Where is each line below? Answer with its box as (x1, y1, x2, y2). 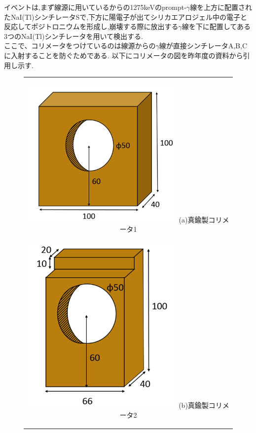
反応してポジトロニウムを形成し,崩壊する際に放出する (4, 21, 179, 32)
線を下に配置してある (182, 21, 251, 32)
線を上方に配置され (190, 2, 253, 12)
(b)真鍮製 (179, 400, 209, 410)
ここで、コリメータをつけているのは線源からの (4, 40, 156, 51)
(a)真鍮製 (179, 214, 209, 224)
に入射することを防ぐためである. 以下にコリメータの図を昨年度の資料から (4, 50, 243, 60)
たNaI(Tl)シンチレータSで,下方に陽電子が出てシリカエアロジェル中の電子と (4, 11, 248, 22)
